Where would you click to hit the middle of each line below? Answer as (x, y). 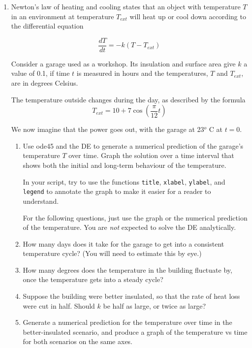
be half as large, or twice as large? (155, 305)
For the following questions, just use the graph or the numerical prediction (135, 217)
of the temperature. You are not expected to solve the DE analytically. (129, 227)
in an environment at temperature (63, 16)
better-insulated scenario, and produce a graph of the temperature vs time (135, 332)
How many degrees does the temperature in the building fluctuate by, (127, 269)
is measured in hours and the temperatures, (142, 73)
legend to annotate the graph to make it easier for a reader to (117, 191)
